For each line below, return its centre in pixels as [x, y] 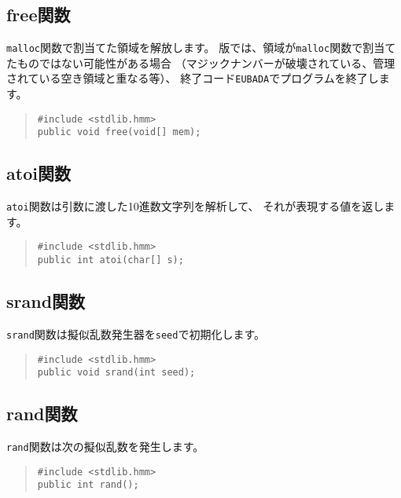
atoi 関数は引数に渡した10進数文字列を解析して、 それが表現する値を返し [195, 206]
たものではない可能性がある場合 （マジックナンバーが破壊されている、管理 [201, 62]
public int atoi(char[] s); [110, 260]
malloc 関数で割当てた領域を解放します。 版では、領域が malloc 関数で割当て [201, 48]
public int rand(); [88, 485]
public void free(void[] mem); [119, 132]
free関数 [39, 15]
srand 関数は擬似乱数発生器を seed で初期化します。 [136, 333]
